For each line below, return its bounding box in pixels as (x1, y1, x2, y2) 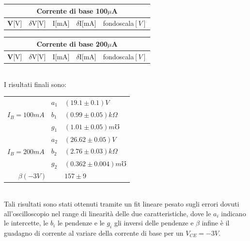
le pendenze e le (57, 218, 105, 228)
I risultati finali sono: (4, 79, 66, 89)
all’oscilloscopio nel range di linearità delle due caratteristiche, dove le (4, 208, 211, 218)
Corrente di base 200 (36, 38, 108, 49)
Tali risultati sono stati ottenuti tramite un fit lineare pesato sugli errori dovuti (4, 198, 239, 208)
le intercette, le (4, 218, 48, 228)
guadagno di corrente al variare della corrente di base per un (4, 227, 184, 238)
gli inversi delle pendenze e (114, 218, 194, 228)
